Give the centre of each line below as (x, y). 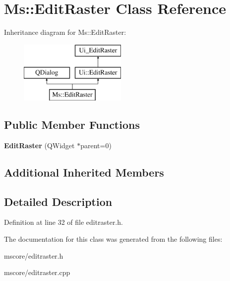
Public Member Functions (72, 125)
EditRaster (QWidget (39, 145)
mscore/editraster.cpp (37, 272)
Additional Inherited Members (84, 172)
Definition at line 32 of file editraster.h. (63, 222)
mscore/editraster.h (34, 255)
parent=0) (96, 145)
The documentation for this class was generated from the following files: (113, 239)
